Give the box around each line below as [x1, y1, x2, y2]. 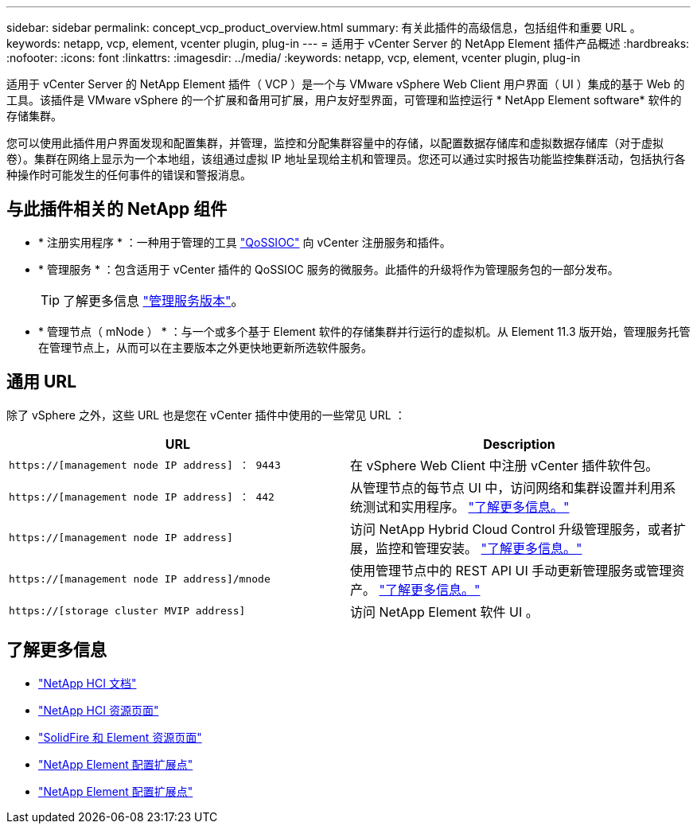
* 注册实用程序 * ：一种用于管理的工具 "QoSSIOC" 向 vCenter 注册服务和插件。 [38, 235, 451, 249]
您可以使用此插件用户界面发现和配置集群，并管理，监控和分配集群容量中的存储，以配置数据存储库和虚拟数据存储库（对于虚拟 [6, 136, 664, 150]
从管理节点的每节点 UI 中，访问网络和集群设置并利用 [350, 479, 664, 496]
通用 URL [6, 372, 77, 392]
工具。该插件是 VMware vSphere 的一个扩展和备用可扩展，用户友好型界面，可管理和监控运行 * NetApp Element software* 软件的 [6, 93, 682, 107]
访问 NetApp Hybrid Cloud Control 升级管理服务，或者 [350, 520, 674, 537]
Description [483, 435, 555, 452]
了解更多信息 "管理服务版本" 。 [63, 292, 244, 309]
